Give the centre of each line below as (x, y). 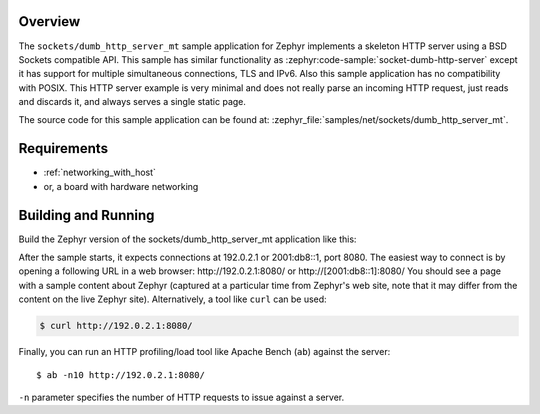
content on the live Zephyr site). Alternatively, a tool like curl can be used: (172, 299)
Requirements (63, 148)
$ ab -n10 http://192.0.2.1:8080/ (120, 374)
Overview (49, 21)
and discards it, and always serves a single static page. (132, 102)
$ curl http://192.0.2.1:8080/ (116, 326)
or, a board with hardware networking (121, 186)
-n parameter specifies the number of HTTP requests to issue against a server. (181, 397)
